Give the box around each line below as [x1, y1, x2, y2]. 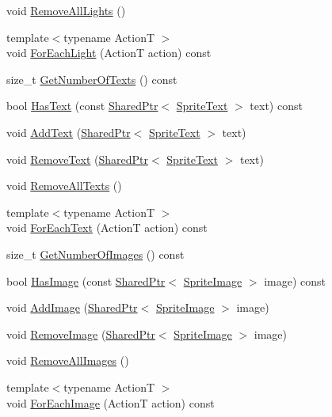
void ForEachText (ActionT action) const [6, 219, 208, 236]
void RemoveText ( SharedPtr [6, 150, 148, 167]
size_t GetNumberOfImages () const [6, 245, 185, 262]
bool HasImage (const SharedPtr [6, 272, 166, 289]
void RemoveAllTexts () [6, 177, 122, 194]
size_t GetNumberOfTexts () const [6, 70, 177, 87]
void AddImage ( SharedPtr [6, 299, 138, 316]
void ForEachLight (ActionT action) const [6, 44, 212, 61]
